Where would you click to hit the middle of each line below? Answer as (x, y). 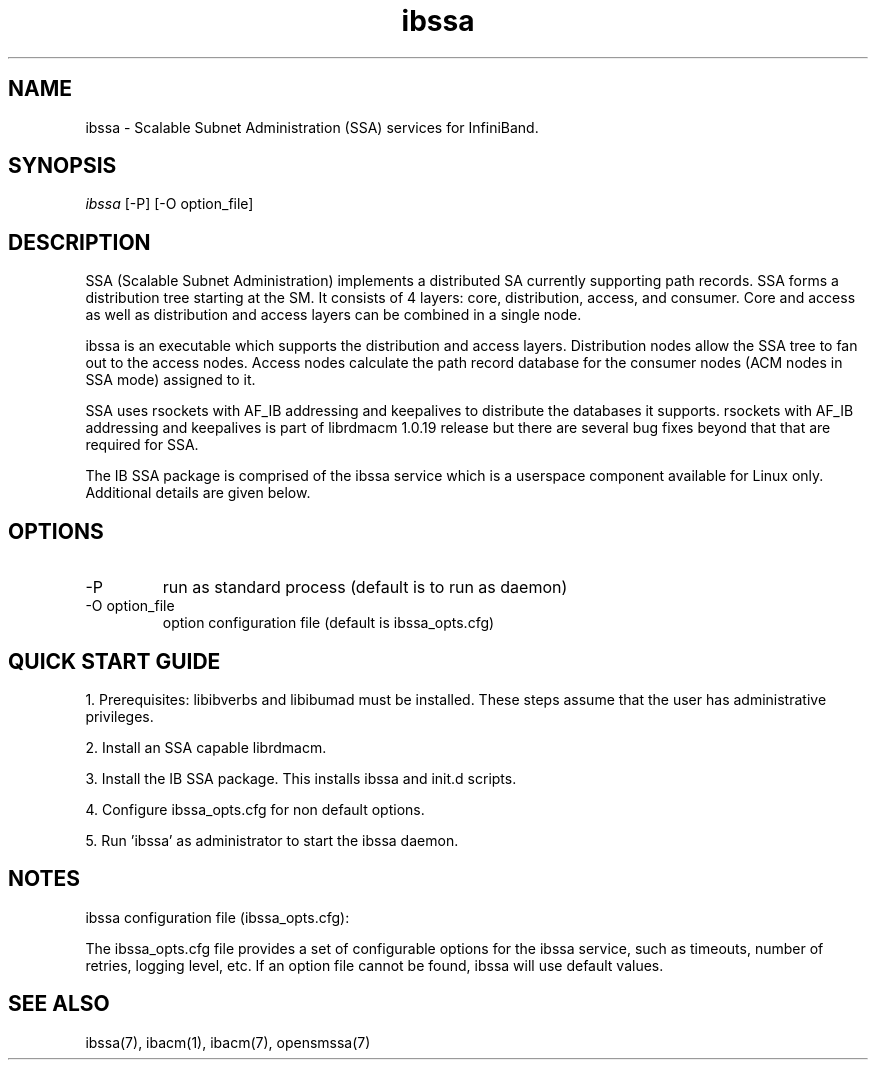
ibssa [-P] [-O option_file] (169, 204)
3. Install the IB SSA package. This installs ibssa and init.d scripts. (301, 778)
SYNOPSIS (62, 166)
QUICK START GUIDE (114, 661)
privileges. (119, 716)
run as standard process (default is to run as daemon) (365, 587)
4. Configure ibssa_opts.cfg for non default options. (255, 809)
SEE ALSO (59, 1004)
